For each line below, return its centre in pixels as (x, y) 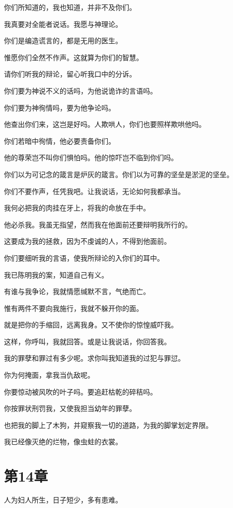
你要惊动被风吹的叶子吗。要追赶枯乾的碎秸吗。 (80, 391)
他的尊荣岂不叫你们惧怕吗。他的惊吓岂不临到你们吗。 (91, 157)
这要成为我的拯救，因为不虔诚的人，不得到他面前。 (87, 241)
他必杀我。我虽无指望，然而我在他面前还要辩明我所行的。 (98, 224)
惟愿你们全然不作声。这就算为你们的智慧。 (74, 57)
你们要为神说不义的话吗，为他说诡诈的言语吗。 (80, 90)
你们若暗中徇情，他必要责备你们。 (60, 141)
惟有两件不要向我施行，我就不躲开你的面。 (74, 308)
